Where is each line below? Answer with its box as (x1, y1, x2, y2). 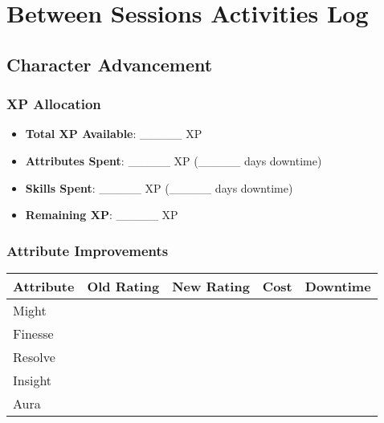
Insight (13, 370, 52, 389)
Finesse (13, 323, 54, 343)
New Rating (172, 276, 250, 295)
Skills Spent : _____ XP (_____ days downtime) (25, 179, 293, 196)
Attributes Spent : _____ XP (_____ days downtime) (25, 152, 322, 169)
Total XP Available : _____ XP (25, 125, 202, 142)
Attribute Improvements (6, 240, 169, 260)
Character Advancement (6, 51, 213, 76)
